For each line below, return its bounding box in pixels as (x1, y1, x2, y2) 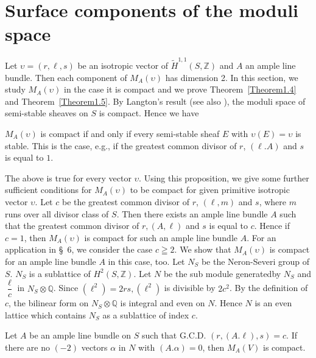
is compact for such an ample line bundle (84, 231, 238, 244)
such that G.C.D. (142, 329, 206, 342)
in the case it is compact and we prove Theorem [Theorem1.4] (64, 83, 297, 96)
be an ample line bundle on (29, 329, 132, 342)
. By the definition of (230, 281, 308, 294)
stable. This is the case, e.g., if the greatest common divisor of (5, 139, 237, 152)
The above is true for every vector (5, 171, 132, 184)
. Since (53, 281, 79, 294)
